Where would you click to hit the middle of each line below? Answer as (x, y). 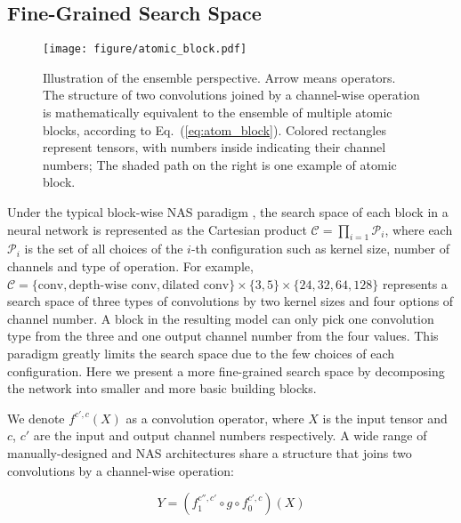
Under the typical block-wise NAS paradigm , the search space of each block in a (228, 212)
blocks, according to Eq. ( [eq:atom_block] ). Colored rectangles (214, 129)
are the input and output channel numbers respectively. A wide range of (230, 435)
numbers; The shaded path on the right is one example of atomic (220, 164)
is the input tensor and (385, 418)
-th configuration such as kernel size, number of (320, 249)
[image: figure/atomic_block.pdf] (145, 49)
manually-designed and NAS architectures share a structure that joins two (210, 452)
